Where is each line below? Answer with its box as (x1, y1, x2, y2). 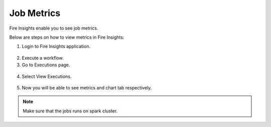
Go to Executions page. (22, 62, 70, 68)
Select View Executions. (22, 73, 72, 79)
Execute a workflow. (22, 55, 64, 61)
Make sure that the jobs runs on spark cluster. (23, 108, 118, 114)
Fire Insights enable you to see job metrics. (9, 25, 98, 31)
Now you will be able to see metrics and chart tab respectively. (22, 84, 152, 90)
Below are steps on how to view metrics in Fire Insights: (9, 34, 124, 40)
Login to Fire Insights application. (22, 43, 90, 50)
